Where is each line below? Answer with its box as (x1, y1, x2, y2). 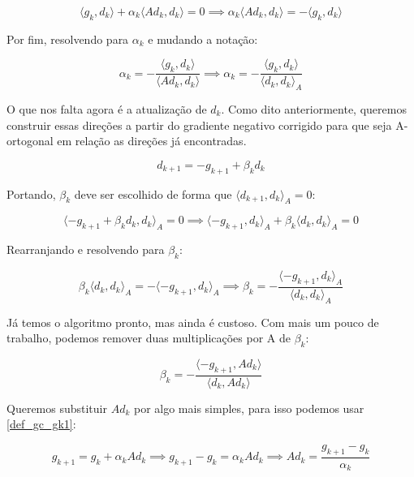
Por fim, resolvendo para (6, 30, 129, 47)
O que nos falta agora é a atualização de (6, 101, 207, 118)
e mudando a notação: (148, 30, 258, 47)
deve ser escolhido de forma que (74, 185, 232, 202)
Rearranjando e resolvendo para (6, 241, 165, 258)
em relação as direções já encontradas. (57, 132, 247, 149)
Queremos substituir (6, 399, 107, 416)
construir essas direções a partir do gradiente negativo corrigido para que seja (6, 116, 392, 133)
